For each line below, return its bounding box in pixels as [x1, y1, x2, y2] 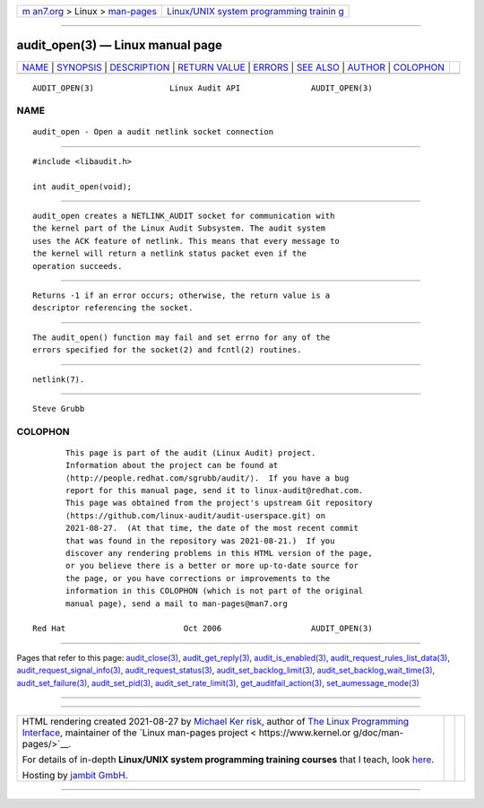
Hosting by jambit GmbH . [22, 769, 129, 781]
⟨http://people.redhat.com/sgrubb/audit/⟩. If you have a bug [65, 473, 350, 483]
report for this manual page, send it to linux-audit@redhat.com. [65, 485, 364, 496]
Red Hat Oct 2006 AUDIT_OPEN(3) [32, 623, 373, 634]
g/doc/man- [352, 726, 404, 739]
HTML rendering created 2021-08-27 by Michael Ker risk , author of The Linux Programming [22, 715, 410, 727]
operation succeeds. [32, 261, 123, 271]
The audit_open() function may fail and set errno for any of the [32, 332, 331, 343]
